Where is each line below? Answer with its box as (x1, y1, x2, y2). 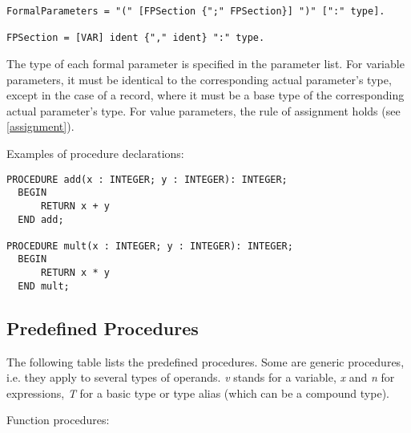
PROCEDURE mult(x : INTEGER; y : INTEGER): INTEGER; (6, 240, 293, 252)
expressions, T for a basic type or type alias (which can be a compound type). (6, 384, 389, 401)
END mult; (18, 280, 70, 292)
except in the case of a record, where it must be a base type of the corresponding (6, 87, 405, 103)
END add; (18, 213, 64, 225)
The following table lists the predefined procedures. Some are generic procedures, (6, 353, 405, 370)
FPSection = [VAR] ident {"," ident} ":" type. (6, 32, 265, 44)
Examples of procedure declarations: (6, 144, 184, 161)
